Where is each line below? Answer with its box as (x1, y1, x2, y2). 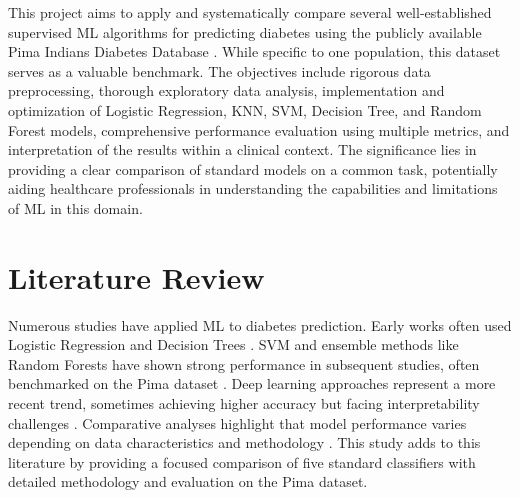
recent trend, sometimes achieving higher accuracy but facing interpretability (8, 393, 480, 414)
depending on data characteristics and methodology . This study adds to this (8, 432, 481, 453)
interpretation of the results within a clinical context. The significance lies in (8, 139, 477, 160)
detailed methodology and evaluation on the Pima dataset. (8, 471, 368, 492)
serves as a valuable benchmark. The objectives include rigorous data (8, 60, 431, 81)
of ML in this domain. (8, 197, 143, 218)
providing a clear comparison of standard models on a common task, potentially (8, 158, 498, 179)
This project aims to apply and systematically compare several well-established (8, 2, 492, 22)
